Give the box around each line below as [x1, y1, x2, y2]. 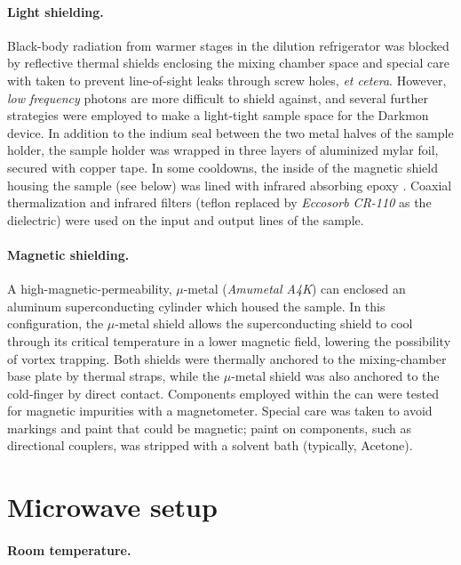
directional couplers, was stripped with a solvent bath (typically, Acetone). [7, 436, 413, 455]
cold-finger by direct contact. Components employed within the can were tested [7, 383, 439, 402]
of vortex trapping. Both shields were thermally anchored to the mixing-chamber [7, 349, 447, 367]
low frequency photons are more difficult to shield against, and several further [7, 88, 428, 107]
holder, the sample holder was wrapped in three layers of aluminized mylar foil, [7, 141, 439, 159]
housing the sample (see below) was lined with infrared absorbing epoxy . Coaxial [7, 175, 452, 194]
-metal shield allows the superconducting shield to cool [115, 314, 413, 333]
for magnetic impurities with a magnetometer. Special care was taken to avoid [7, 401, 433, 420]
